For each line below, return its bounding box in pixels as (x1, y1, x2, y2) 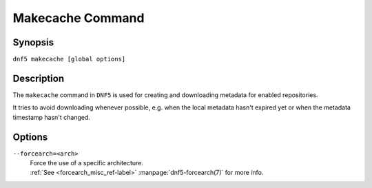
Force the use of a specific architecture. (30, 159, 144, 167)
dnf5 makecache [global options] (12, 55, 126, 63)
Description (12, 72, 65, 84)
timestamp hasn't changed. (12, 113, 91, 121)
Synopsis (12, 36, 54, 48)
